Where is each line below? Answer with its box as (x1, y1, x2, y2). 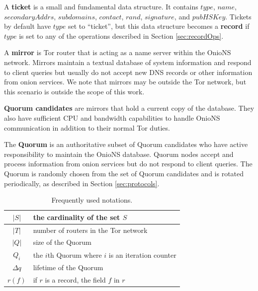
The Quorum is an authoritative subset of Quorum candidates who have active (4, 139, 248, 149)
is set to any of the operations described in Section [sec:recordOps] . (19, 30, 224, 41)
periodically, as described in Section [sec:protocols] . (4, 178, 160, 188)
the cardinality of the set (33, 212, 120, 222)
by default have (4, 21, 51, 31)
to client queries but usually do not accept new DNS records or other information (4, 67, 253, 77)
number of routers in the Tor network (33, 224, 148, 235)
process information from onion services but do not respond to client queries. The (4, 158, 253, 169)
